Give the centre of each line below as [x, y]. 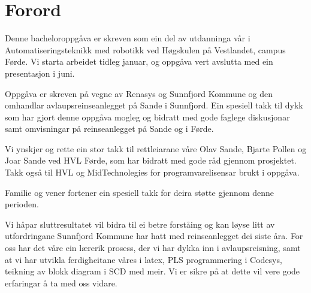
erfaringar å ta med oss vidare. [61, 283]
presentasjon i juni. [40, 73]
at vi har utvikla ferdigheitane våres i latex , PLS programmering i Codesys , [144, 259]
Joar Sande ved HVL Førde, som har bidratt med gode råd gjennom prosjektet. [151, 160]
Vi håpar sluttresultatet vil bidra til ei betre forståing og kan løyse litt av [140, 224]
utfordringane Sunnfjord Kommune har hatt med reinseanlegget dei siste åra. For [154, 236]
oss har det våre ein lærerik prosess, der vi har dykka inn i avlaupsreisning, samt [153, 248]
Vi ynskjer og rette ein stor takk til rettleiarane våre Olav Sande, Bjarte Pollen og [156, 148]
